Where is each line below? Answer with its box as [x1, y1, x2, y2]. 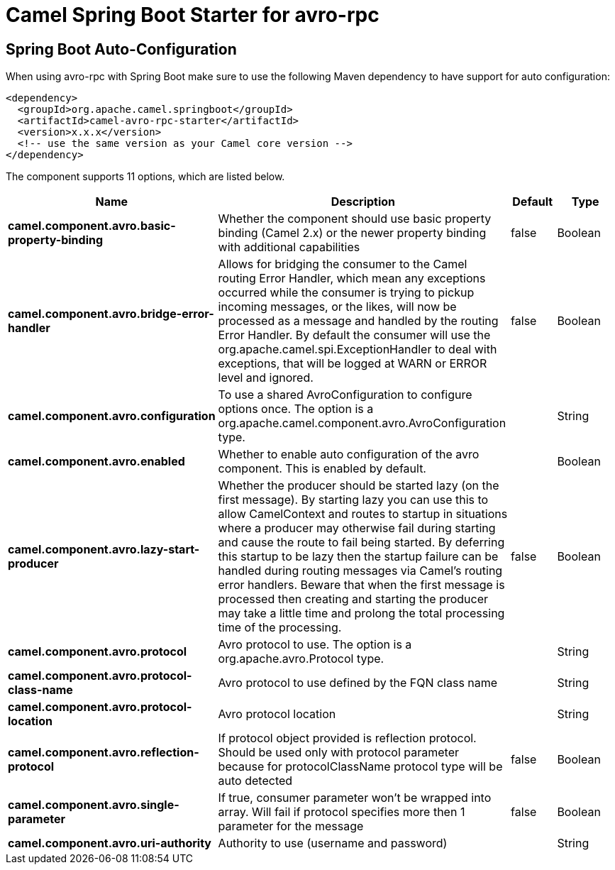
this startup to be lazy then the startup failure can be [218, 549, 499, 564]
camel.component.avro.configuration [8, 409, 216, 424]
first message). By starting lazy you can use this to [218, 492, 489, 507]
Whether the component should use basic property [218, 211, 492, 226]
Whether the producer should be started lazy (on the [218, 478, 499, 493]
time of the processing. [218, 620, 342, 635]
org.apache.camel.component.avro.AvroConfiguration [218, 416, 506, 431]
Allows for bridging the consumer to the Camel [218, 257, 467, 272]
